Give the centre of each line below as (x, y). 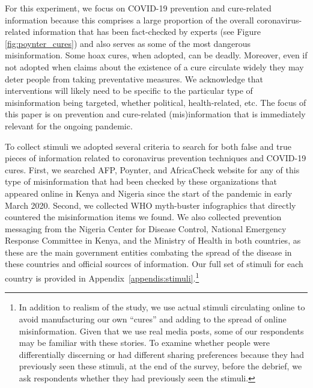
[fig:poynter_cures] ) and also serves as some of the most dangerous (128, 43)
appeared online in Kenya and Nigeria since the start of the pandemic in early (149, 193)
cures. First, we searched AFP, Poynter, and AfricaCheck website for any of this (152, 169)
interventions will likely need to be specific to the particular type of (129, 91)
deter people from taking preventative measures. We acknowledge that (134, 79)
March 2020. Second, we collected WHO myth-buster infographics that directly (150, 205)
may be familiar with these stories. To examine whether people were (144, 343)
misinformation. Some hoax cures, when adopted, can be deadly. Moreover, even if (156, 55)
